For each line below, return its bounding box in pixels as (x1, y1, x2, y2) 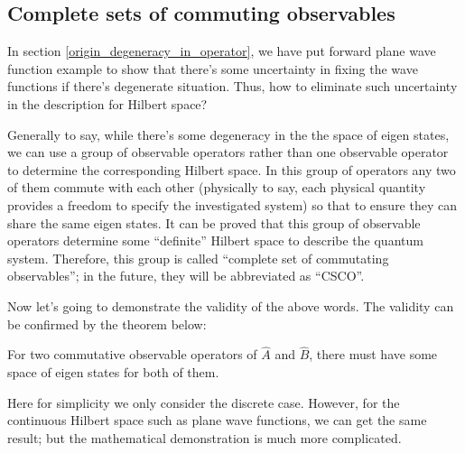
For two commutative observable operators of (7, 345, 257, 364)
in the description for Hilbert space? (7, 94, 208, 113)
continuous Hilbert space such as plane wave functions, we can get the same (7, 411, 427, 430)
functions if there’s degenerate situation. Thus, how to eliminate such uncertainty (7, 77, 458, 96)
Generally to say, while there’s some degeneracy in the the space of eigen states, (7, 125, 450, 143)
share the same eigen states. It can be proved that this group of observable (7, 213, 421, 232)
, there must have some (309, 345, 438, 364)
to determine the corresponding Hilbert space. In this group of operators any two (7, 160, 456, 179)
